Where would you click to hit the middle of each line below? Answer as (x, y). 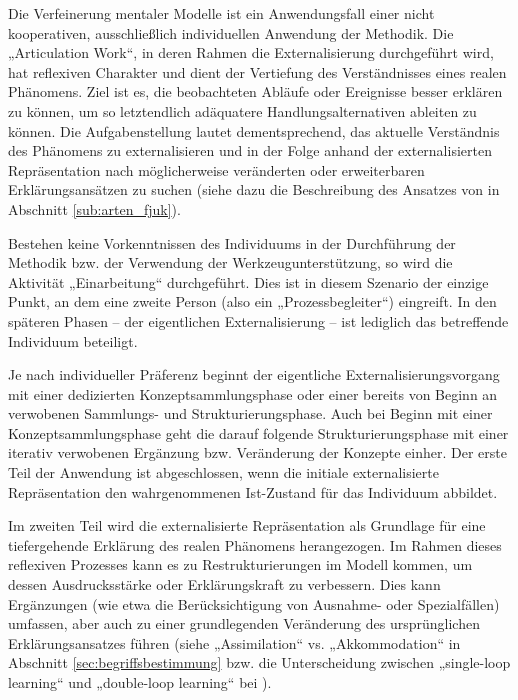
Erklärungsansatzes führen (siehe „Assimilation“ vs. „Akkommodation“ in (234, 642)
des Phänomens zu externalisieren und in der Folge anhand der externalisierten (250, 150)
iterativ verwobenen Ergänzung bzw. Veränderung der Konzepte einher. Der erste (257, 452)
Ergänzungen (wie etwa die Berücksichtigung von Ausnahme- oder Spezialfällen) (254, 603)
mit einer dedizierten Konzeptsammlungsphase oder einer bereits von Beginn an (253, 393)
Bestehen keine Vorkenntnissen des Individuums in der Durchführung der (232, 242)
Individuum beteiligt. (73, 340)
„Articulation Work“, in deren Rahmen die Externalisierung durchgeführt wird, (251, 52)
